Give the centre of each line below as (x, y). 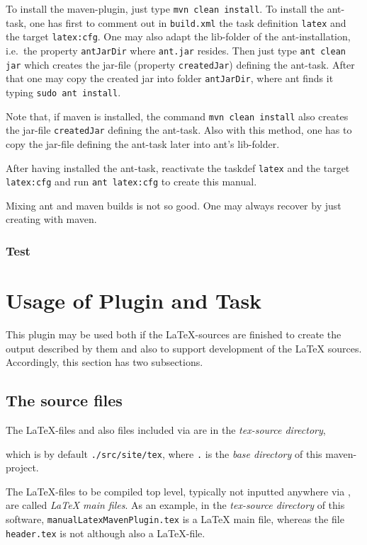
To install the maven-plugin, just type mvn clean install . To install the (165, 8)
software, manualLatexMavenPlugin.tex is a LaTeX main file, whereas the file (175, 518)
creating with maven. (51, 219)
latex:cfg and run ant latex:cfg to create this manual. (131, 182)
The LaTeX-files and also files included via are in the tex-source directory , (166, 429)
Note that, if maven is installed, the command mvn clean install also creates (177, 116)
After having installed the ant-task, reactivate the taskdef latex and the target (178, 167)
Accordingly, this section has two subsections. (105, 362)
